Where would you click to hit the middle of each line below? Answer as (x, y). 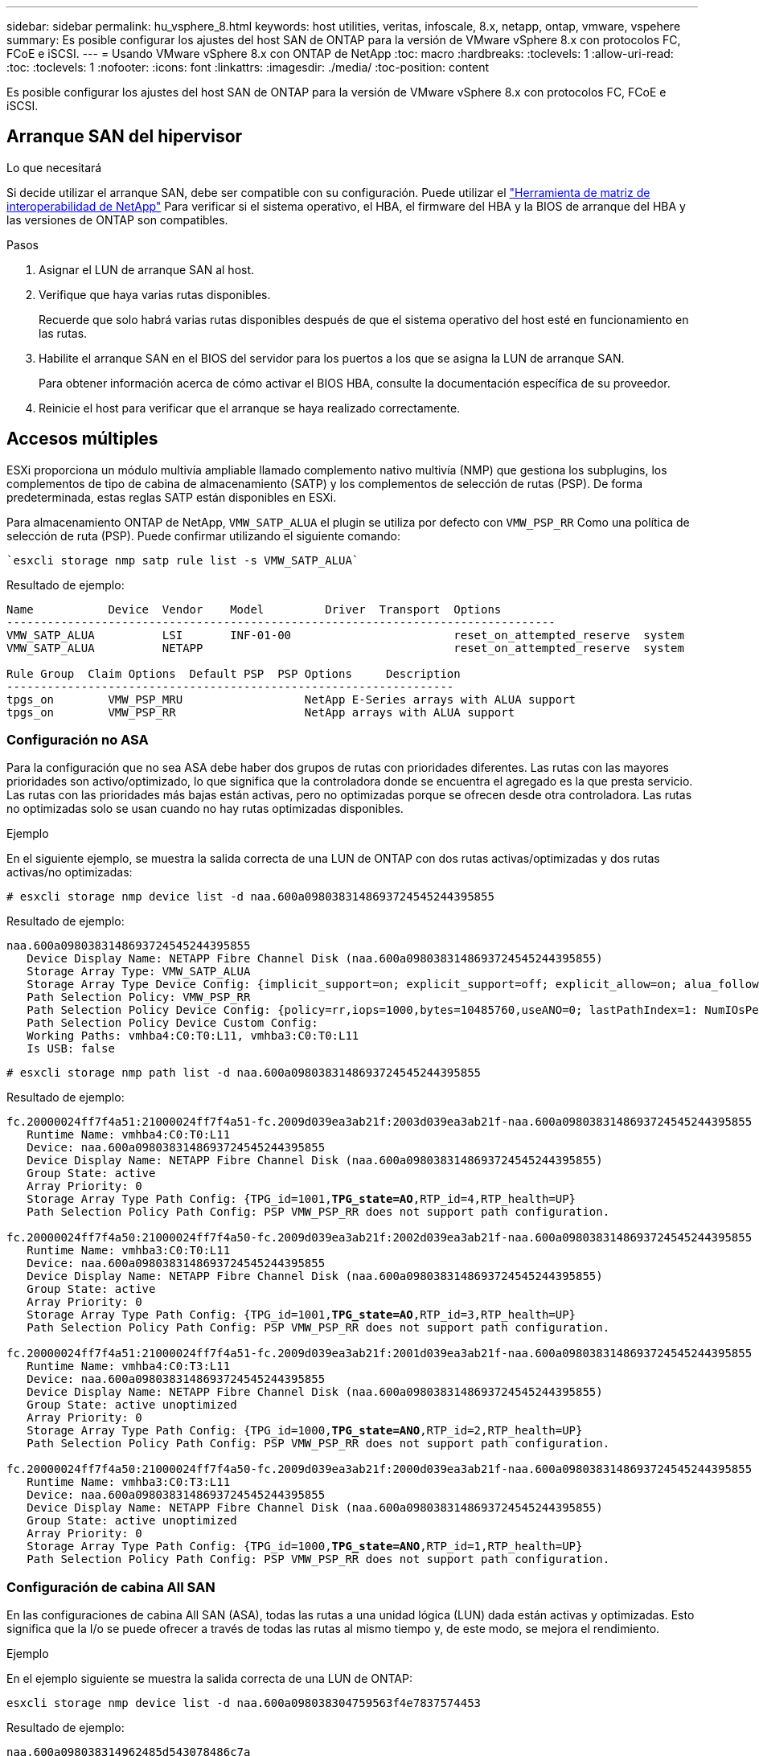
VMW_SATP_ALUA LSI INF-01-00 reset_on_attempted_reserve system (345, 635)
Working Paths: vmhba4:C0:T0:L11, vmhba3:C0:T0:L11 (193, 1036)
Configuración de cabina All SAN (111, 1587)
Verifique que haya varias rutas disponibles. (155, 294)
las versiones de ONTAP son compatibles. (117, 219)
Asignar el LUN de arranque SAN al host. (147, 269)
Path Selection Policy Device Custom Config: (172, 1023)
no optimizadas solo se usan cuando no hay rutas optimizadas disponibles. (205, 809)
